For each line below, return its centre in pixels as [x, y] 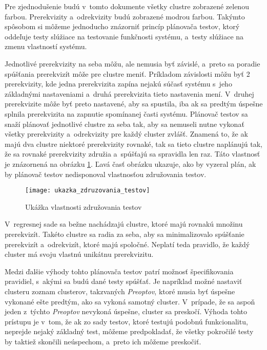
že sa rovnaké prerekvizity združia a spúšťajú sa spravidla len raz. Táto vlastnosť [132, 154]
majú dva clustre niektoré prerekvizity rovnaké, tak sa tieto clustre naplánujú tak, [133, 144]
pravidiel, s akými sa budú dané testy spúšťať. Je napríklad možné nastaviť [124, 281]
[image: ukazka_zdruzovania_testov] [88, 191]
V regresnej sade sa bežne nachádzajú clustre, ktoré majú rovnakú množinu [124, 224]
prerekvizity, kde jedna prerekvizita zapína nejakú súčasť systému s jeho [118, 84]
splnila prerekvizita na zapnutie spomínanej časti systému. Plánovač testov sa [126, 113]
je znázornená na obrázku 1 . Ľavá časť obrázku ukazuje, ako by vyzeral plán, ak [130, 163]
